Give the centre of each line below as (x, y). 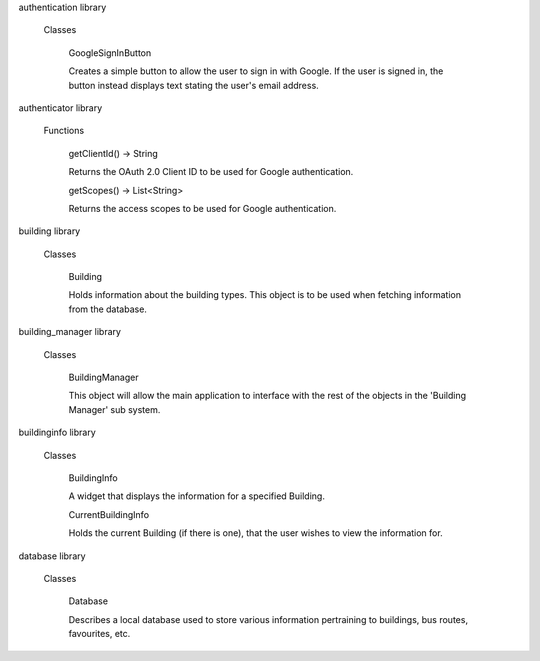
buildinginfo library (57, 432)
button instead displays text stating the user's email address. (193, 85)
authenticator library (60, 107)
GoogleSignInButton (110, 52)
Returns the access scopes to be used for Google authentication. (202, 208)
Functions (64, 131)
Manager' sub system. (114, 409)
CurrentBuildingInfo (109, 514)
